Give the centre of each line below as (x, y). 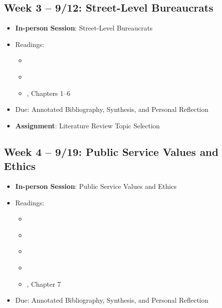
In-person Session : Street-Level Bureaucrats (84, 28)
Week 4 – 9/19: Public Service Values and (111, 151)
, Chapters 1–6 (49, 93)
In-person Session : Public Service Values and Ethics (96, 186)
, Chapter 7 (44, 284)
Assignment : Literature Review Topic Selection (88, 125)
